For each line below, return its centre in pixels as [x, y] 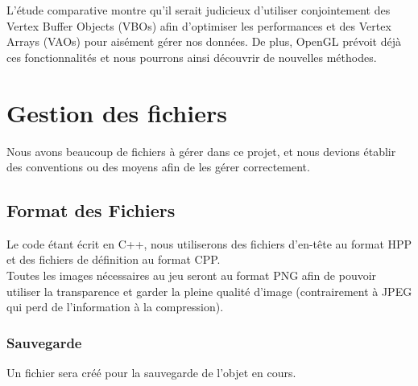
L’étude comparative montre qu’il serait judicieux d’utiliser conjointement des [199, 10]
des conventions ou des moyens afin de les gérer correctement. [158, 167]
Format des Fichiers [91, 210]
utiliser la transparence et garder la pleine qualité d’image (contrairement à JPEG [209, 291]
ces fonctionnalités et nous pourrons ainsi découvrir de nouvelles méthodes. [192, 57]
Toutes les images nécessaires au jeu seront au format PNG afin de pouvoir [192, 275]
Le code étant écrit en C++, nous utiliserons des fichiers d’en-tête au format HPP [209, 243]
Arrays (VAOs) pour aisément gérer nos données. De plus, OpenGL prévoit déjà [204, 41]
